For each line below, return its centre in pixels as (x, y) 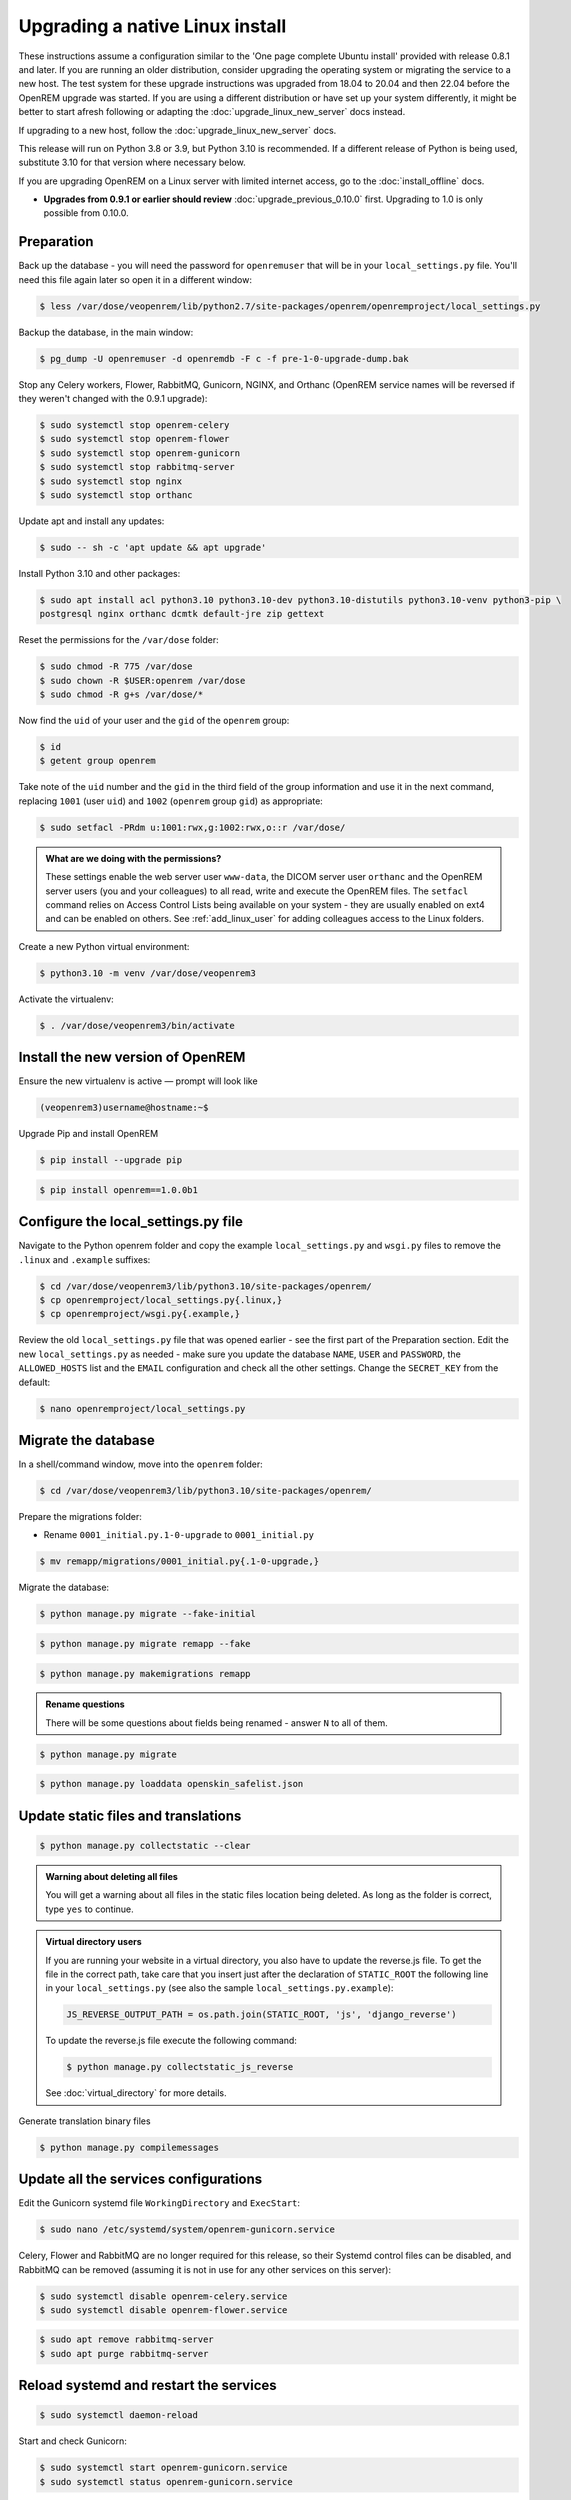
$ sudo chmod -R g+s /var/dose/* (121, 694)
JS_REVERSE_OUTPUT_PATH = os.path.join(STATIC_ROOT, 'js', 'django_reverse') (261, 2014)
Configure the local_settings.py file (131, 1221)
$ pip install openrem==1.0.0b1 (119, 1189)
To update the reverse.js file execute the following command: (171, 2041)
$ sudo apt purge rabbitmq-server (124, 2353)
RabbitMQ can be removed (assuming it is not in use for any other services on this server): (205, 2269)
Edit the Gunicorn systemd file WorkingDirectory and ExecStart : (159, 2203)
